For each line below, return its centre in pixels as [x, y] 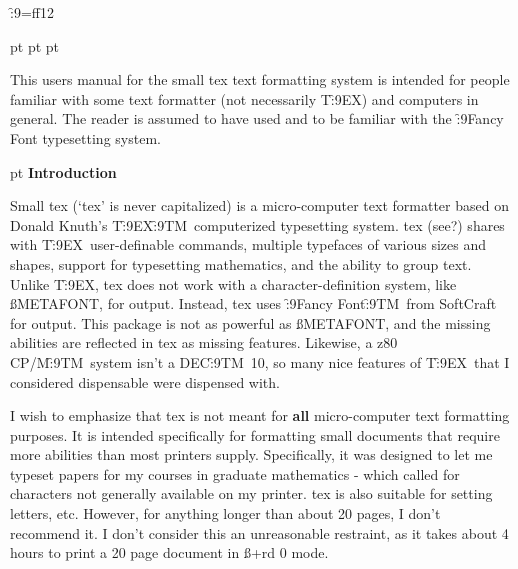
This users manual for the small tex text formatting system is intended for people [260, 79]
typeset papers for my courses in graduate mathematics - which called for [235, 473]
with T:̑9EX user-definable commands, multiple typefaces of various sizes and [248, 244]
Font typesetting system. [85, 137]
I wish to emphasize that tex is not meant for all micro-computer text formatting [260, 415]
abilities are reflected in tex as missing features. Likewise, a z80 [204, 342]
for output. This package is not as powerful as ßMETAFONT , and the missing [250, 322]
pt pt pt [35, 45]
